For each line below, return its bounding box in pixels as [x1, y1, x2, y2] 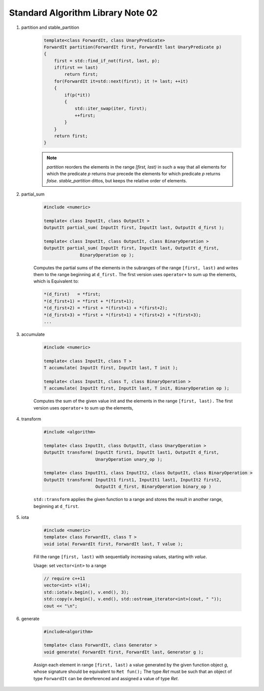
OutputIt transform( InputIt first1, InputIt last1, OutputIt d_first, [44, 450, 220, 455]
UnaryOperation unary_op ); [95, 456, 163, 462]
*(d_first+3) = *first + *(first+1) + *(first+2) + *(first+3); [44, 312, 201, 318]
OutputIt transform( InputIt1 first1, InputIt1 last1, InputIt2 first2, [44, 477, 222, 482]
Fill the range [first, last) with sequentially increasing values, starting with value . [33, 554, 207, 560]
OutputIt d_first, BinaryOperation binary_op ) [95, 484, 212, 490]
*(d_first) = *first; [44, 291, 101, 297]
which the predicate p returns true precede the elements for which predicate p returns [46, 171, 220, 177]
